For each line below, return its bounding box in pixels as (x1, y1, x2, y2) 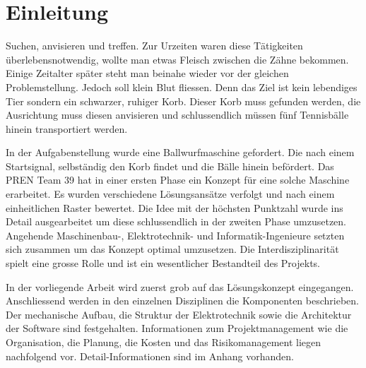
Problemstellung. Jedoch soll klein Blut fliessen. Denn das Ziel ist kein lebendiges (6, 79, 358, 94)
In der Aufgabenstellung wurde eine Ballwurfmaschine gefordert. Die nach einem (6, 145, 355, 160)
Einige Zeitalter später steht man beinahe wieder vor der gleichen (6, 66, 289, 81)
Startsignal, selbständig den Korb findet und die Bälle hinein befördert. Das (6, 158, 334, 173)
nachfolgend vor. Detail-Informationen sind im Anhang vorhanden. (6, 348, 295, 363)
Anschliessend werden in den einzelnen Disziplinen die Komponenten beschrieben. (6, 293, 359, 308)
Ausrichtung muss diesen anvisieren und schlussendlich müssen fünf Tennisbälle (6, 107, 349, 122)
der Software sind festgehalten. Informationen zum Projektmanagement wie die (6, 321, 348, 336)
